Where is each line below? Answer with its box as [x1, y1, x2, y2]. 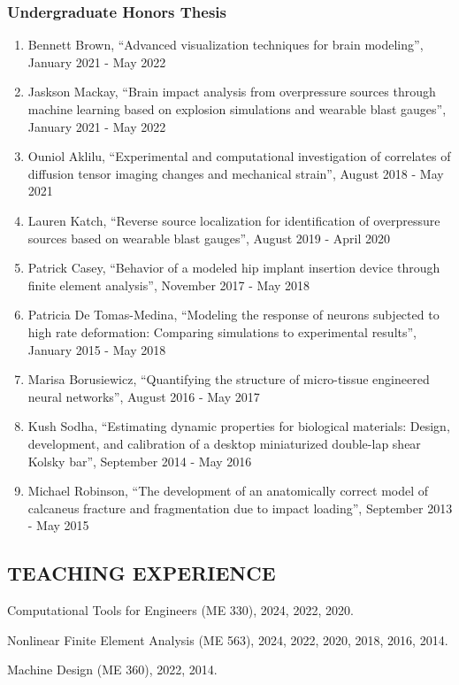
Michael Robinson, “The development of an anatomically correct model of [27, 481, 429, 500]
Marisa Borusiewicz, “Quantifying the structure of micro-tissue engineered [27, 370, 430, 389]
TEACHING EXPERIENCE [7, 559, 276, 587]
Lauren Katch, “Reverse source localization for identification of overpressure [27, 211, 440, 229]
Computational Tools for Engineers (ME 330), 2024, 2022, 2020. [7, 601, 354, 620]
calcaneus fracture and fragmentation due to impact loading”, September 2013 [27, 498, 453, 517]
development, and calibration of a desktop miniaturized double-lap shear [27, 434, 421, 452]
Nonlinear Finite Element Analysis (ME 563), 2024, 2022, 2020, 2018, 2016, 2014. [7, 630, 448, 649]
